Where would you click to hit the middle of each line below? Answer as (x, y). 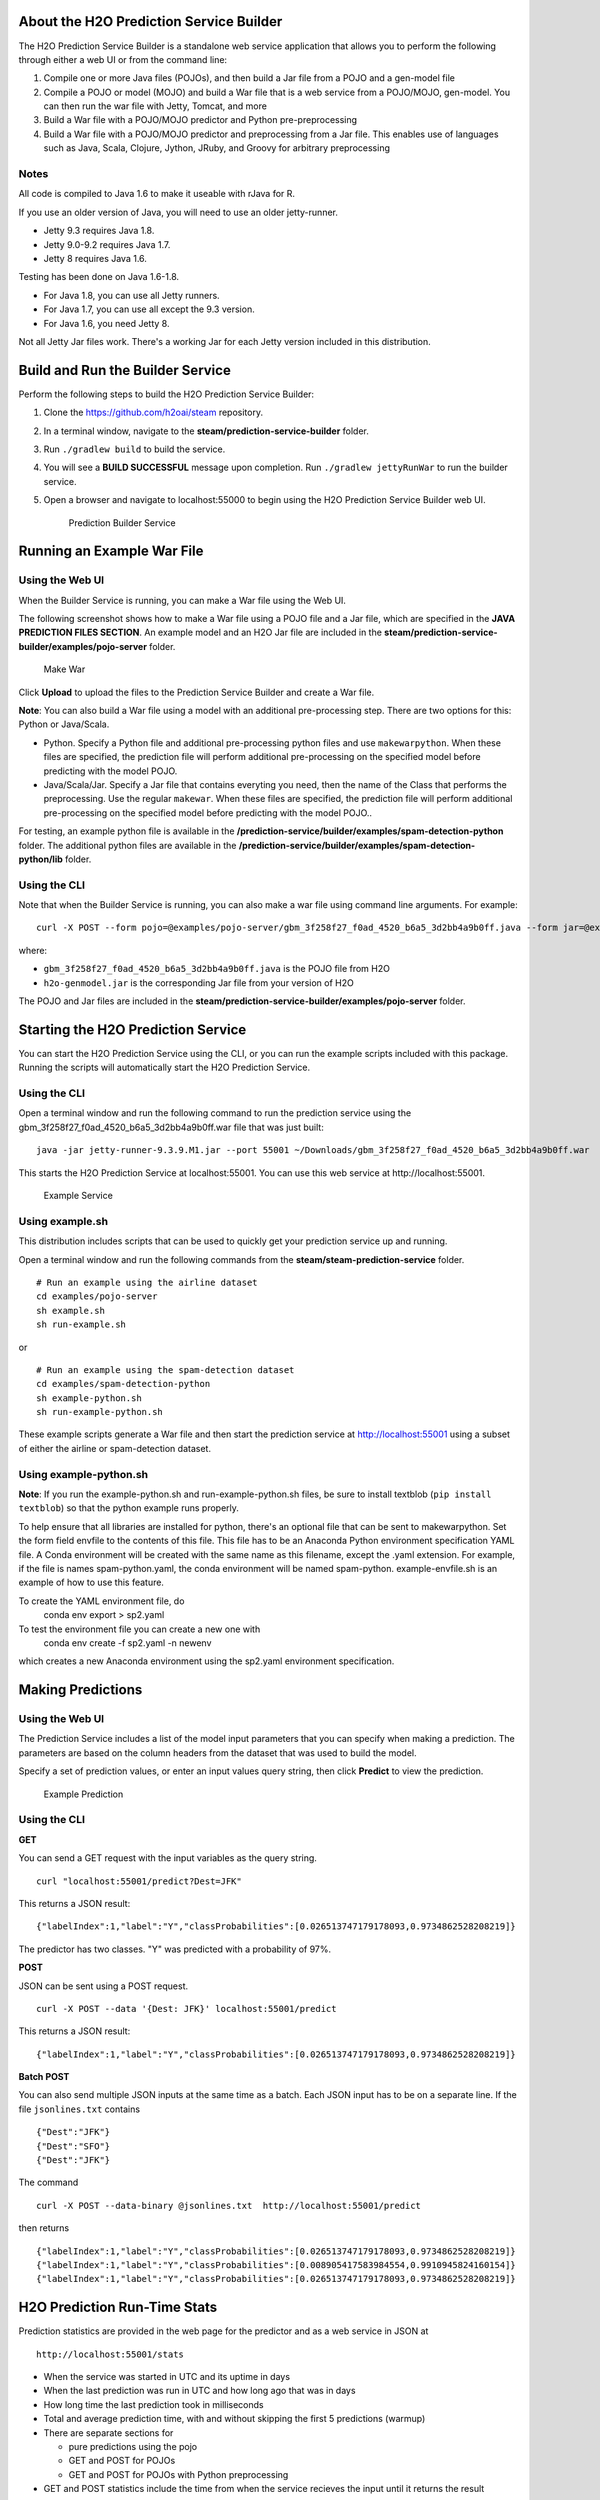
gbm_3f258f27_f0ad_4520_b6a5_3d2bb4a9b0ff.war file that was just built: (171, 1127)
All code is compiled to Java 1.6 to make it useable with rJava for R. (156, 194)
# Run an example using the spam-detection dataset (165, 1369)
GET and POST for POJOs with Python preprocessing (178, 2474)
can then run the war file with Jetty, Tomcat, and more (155, 106)
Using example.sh (63, 1221)
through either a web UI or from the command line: (123, 59)
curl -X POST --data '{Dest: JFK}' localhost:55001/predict (186, 2008)
